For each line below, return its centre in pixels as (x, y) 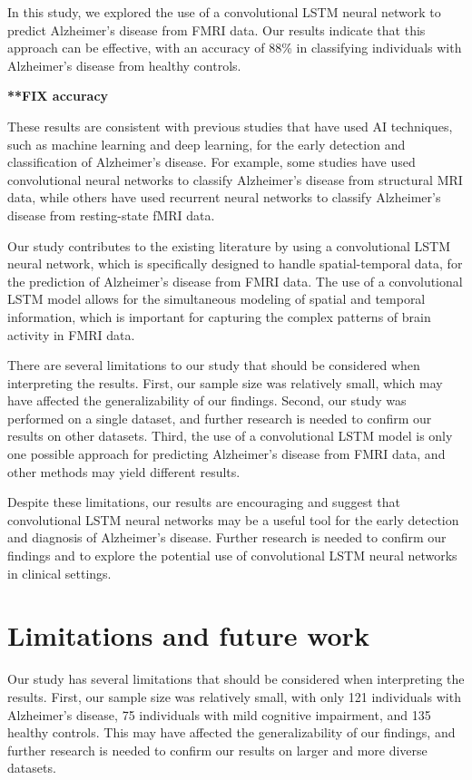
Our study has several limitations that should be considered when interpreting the (236, 679)
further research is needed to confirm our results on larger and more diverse (217, 750)
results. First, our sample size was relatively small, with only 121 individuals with (234, 696)
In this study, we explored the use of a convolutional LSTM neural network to (224, 12)
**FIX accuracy (58, 96)
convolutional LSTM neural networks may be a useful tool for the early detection (233, 519)
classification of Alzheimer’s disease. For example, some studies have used (211, 162)
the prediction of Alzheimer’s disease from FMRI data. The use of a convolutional (235, 281)
